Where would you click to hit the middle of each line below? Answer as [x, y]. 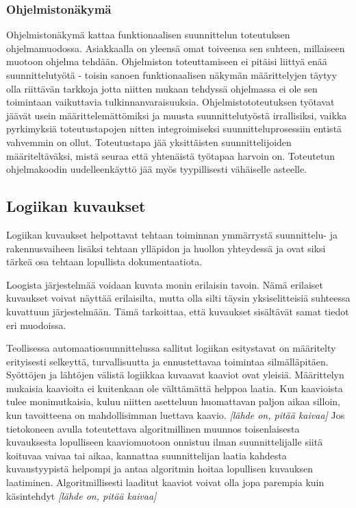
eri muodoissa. [36, 325]
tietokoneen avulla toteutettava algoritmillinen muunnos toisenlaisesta [153, 428]
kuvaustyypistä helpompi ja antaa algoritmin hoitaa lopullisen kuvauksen [160, 469]
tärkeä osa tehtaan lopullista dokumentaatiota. [104, 262]
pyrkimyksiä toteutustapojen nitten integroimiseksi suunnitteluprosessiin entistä [174, 129]
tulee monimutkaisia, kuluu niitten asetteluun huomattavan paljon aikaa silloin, [173, 401]
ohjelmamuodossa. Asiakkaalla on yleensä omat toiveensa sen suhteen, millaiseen [176, 48]
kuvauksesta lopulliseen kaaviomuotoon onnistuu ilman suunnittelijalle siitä [165, 442]
